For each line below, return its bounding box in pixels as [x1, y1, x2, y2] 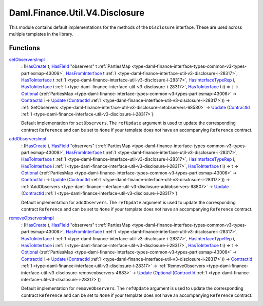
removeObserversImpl [9, 215, 54, 221]
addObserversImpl [9, 136, 46, 142]
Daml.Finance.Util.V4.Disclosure [9, 7, 145, 18]
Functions [9, 44, 40, 52]
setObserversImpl [9, 57, 45, 62]
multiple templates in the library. [9, 31, 74, 37]
